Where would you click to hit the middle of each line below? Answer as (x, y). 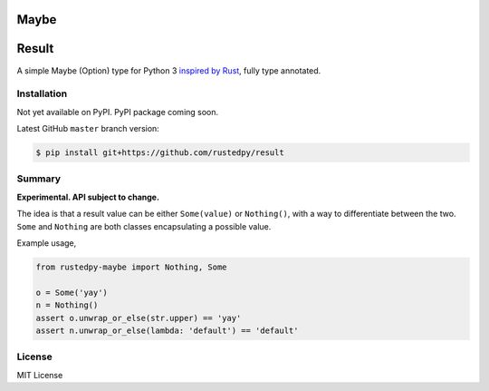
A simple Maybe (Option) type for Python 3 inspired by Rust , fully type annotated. (169, 70)
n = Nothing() (67, 305)
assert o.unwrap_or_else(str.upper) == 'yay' (139, 318)
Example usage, (47, 243)
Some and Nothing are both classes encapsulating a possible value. (144, 226)
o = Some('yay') (72, 292)
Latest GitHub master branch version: (88, 129)
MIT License (40, 375)
